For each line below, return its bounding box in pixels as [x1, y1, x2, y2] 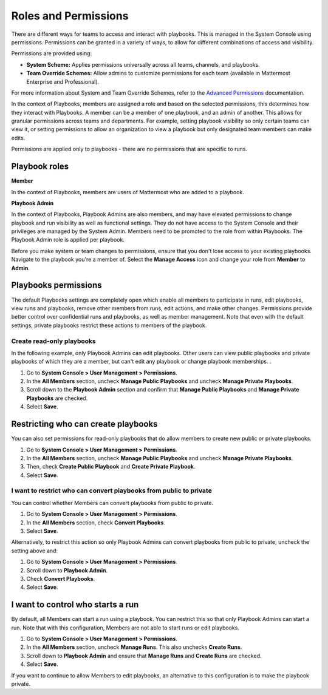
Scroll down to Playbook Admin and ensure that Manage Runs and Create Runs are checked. [26, 652, 262, 659]
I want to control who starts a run [11, 600, 139, 610]
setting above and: [11, 547, 58, 554]
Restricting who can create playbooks [11, 419, 158, 429]
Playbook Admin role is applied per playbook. [11, 236, 125, 243]
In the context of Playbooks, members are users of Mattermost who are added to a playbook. [11, 188, 244, 195]
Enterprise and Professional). [26, 78, 100, 85]
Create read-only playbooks [11, 337, 97, 345]
